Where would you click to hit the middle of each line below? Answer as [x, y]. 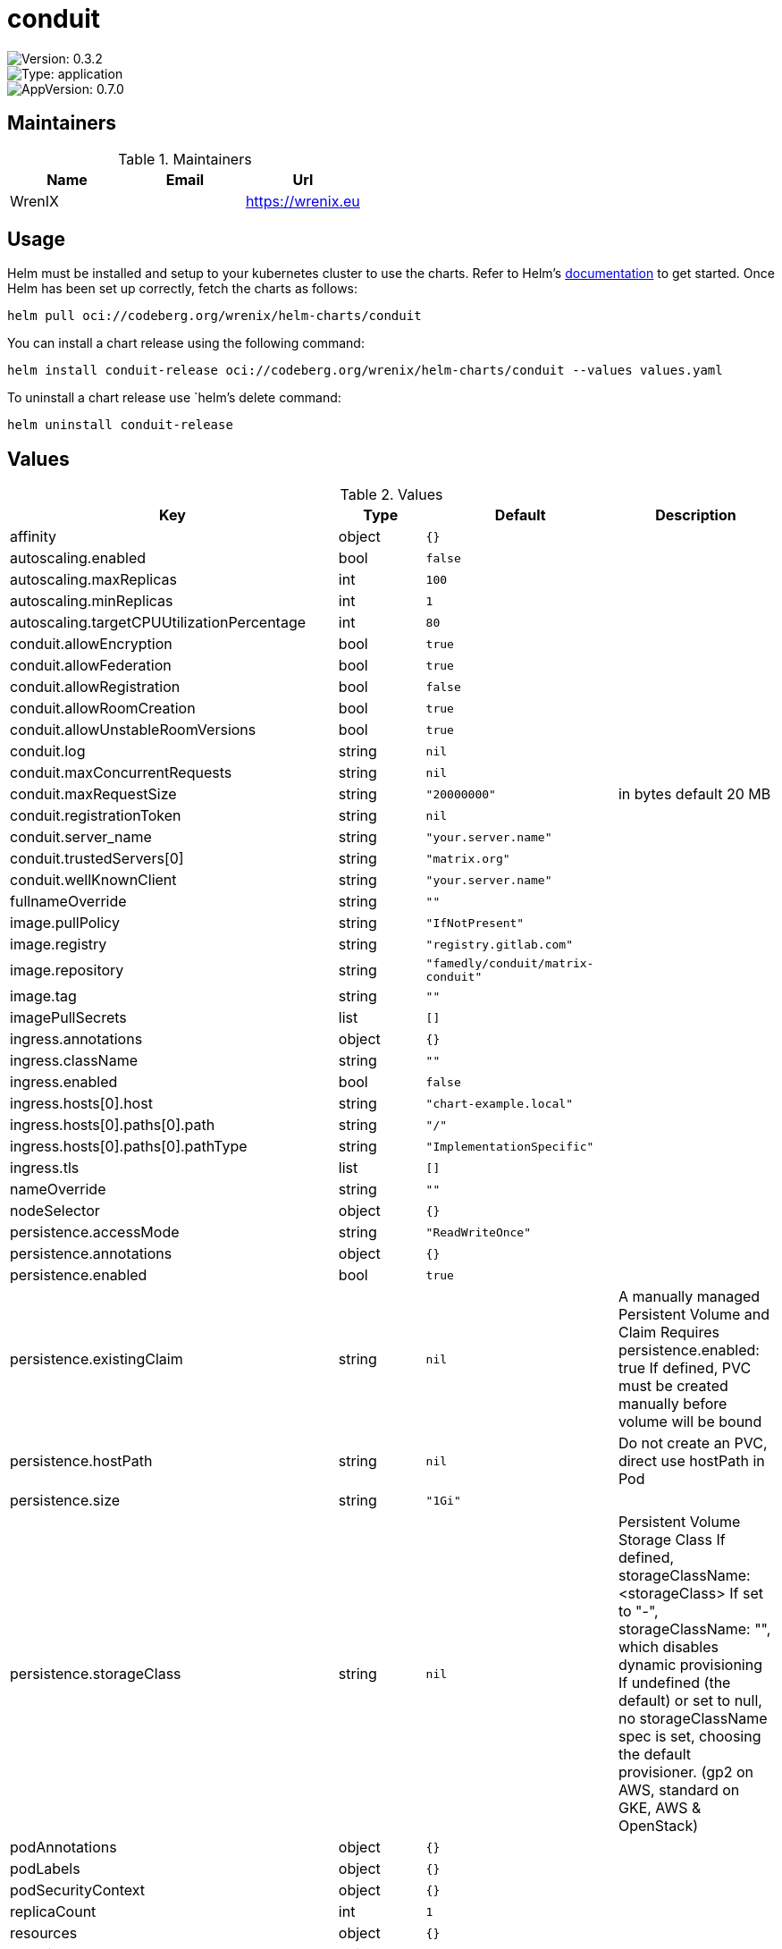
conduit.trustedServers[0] [97, 859]
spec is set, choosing [690, 1737]
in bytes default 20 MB [694, 794]
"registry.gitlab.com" [499, 944]
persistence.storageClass [96, 1674]
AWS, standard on [679, 1790]
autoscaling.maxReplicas [93, 580]
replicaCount [53, 1912]
